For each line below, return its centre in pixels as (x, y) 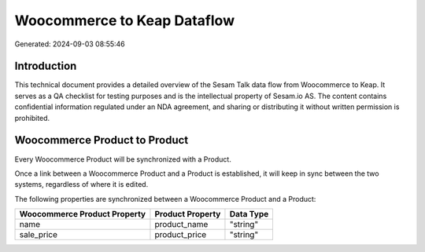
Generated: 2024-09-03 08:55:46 (70, 44)
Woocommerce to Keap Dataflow (125, 20)
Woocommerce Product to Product (102, 140)
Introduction (46, 66)
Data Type (249, 214)
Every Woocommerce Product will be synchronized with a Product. (123, 159)
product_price (181, 235)
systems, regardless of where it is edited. (81, 184)
